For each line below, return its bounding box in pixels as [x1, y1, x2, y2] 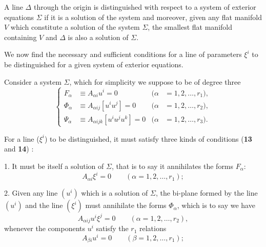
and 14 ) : [4, 143, 34, 154]
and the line [25, 200, 63, 211]
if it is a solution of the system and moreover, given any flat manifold [44, 11, 262, 22]
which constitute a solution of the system [10, 22, 140, 32]
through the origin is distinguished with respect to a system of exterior [33, 2, 256, 12]
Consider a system [4, 76, 62, 87]
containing [4, 31, 37, 42]
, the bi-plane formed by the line [155, 187, 258, 198]
